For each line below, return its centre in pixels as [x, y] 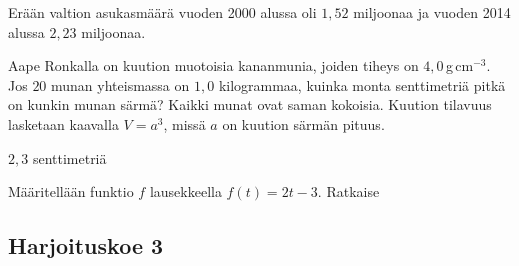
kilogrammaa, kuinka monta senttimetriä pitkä [362, 84]
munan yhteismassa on [120, 84]
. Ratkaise [348, 191]
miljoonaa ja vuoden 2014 [432, 12]
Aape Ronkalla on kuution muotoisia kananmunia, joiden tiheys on [213, 65]
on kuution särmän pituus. [303, 123]
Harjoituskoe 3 [86, 245]
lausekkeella [185, 191]
